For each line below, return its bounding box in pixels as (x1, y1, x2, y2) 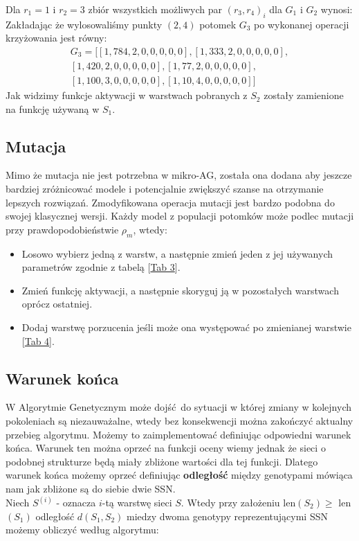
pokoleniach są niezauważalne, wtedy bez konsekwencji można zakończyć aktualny (6, 414, 353, 427)
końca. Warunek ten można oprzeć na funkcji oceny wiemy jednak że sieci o (6, 441, 326, 455)
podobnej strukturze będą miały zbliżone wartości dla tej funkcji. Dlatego (6, 454, 318, 468)
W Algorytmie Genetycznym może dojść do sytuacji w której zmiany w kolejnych (6, 400, 352, 414)
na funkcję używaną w (6, 101, 100, 116)
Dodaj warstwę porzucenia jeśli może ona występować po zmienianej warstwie (21, 320, 351, 335)
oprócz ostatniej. (21, 296, 93, 311)
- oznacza (56, 495, 96, 509)
